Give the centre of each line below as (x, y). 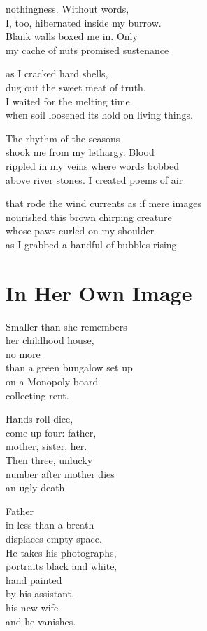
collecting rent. (37, 395)
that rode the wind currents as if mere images (103, 203)
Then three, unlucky (49, 459)
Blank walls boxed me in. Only (72, 36)
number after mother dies (60, 473)
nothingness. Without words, (67, 8)
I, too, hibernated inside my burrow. (84, 22)
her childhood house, (50, 340)
